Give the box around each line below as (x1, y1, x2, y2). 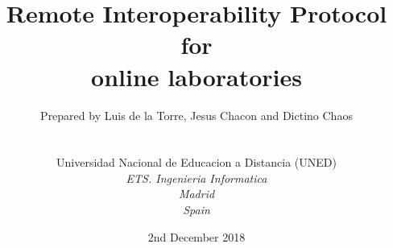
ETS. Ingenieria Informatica (126, 169, 267, 186)
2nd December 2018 (147, 228, 246, 245)
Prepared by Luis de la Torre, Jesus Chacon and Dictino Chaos (40, 106, 353, 123)
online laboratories (91, 60, 302, 93)
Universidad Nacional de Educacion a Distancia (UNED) (56, 154, 337, 171)
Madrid (178, 185, 215, 202)
